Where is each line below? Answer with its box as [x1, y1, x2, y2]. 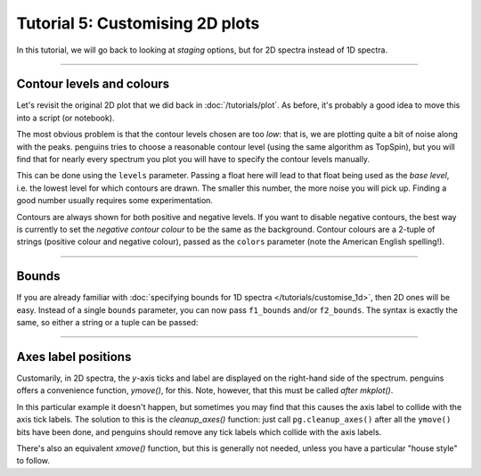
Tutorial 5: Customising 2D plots [16, 13, 260, 33]
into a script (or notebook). [16, 112, 115, 123]
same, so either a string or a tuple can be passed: [16, 317, 199, 328]
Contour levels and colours [16, 77, 170, 92]
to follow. [16, 455, 51, 466]
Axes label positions [16, 349, 132, 365]
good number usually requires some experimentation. [16, 195, 214, 206]
